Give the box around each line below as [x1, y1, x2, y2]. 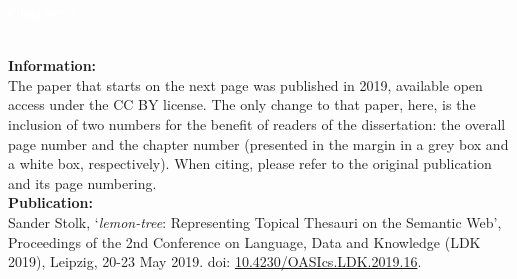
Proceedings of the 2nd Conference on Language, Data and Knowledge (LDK [8, 231, 481, 252]
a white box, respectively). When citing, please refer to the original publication [8, 153, 492, 174]
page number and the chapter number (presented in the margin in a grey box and [8, 133, 509, 154]
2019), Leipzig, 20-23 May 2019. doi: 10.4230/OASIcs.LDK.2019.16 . [8, 251, 422, 272]
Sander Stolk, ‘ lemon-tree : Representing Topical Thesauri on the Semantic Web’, [8, 211, 502, 232]
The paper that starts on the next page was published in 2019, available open [8, 74, 483, 95]
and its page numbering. [8, 172, 157, 193]
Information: [8, 55, 97, 76]
